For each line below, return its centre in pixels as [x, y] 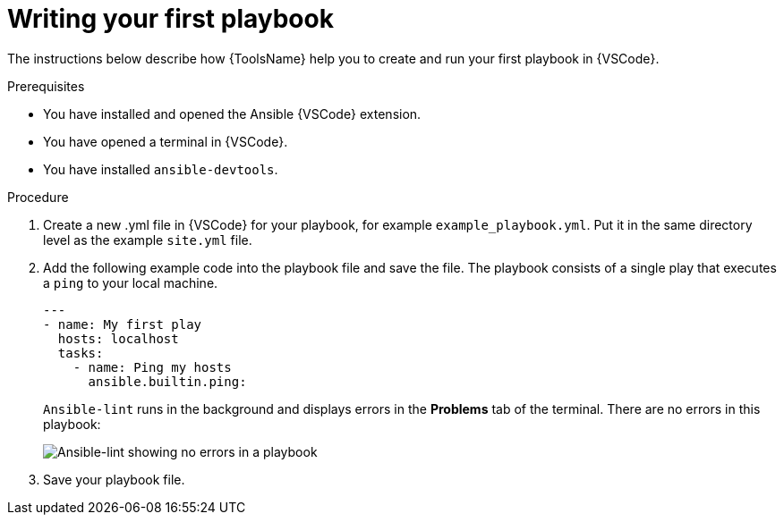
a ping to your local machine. [131, 282]
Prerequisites [46, 86]
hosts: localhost [118, 338]
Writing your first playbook [170, 19]
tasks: [81, 353]
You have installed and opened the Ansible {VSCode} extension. [232, 114]
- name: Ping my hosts [152, 367]
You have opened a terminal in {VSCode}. [166, 141]
